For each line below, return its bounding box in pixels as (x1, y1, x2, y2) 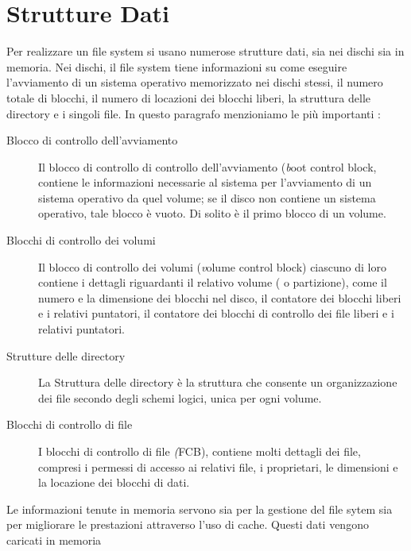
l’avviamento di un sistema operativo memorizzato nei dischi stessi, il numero (6, 74, 383, 91)
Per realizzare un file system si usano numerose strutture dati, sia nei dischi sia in (6, 43, 405, 60)
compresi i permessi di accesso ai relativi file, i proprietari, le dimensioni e (38, 458, 398, 475)
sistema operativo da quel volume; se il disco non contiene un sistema (38, 189, 376, 206)
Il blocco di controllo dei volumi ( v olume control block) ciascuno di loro (38, 258, 386, 275)
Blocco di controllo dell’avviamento (6, 132, 178, 148)
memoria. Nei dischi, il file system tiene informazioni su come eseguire (6, 58, 347, 75)
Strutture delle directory (6, 347, 126, 364)
